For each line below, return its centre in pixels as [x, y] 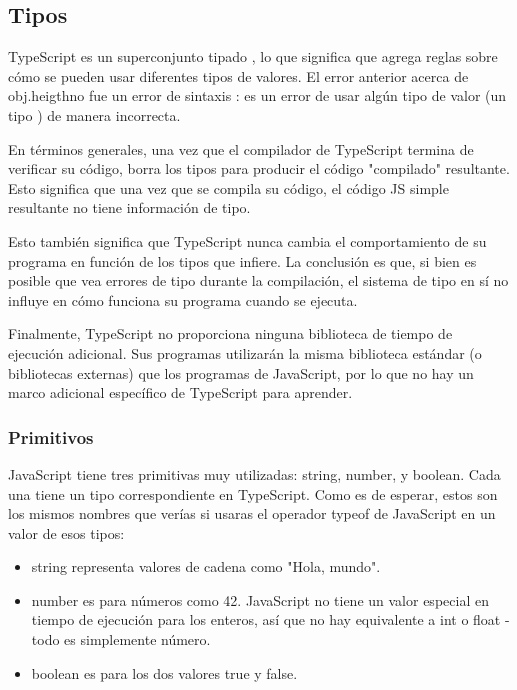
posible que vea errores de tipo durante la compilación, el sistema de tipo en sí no [258, 280]
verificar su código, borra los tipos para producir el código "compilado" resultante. [259, 168]
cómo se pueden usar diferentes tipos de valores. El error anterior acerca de [238, 75]
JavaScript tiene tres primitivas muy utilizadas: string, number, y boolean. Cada [254, 473]
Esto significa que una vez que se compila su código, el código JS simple [228, 187]
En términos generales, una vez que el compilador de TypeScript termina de [241, 148]
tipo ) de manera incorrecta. [94, 114]
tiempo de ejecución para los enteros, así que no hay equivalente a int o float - [270, 619]
